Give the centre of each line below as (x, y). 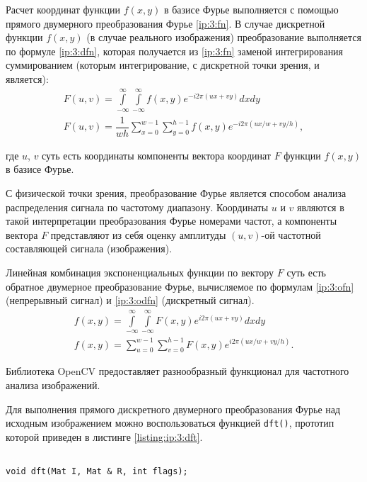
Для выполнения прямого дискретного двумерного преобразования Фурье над (173, 409)
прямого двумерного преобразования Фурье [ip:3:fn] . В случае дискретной (165, 23)
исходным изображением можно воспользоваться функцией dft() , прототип (170, 423)
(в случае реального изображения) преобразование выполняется (224, 37)
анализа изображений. (53, 385)
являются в (321, 207)
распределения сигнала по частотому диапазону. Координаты (137, 207)
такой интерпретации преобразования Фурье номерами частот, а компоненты (171, 221)
